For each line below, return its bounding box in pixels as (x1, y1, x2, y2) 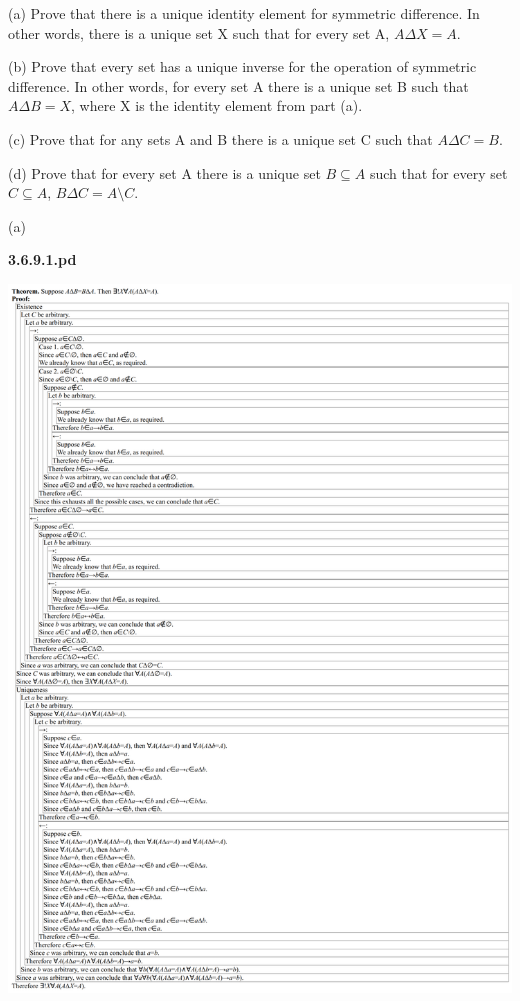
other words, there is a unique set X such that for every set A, (8, 22, 390, 43)
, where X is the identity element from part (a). (71, 95, 363, 116)
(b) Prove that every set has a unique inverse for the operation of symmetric (8, 56, 477, 77)
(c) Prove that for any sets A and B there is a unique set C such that (8, 128, 433, 149)
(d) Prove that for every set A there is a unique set (8, 162, 321, 183)
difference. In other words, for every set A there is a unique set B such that (8, 75, 469, 96)
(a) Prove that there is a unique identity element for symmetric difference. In (8, 3, 480, 23)
